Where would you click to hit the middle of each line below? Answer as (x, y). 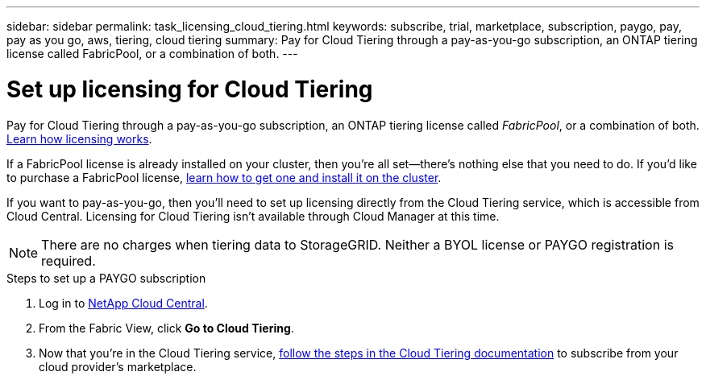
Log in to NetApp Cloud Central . (123, 303)
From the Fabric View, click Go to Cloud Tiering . (166, 328)
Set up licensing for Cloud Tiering (190, 89)
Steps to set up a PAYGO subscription (106, 278)
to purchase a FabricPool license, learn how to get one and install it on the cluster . (224, 177)
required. (69, 260)
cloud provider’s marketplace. (118, 366)
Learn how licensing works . (79, 138)
